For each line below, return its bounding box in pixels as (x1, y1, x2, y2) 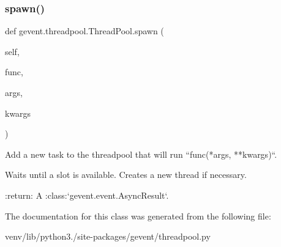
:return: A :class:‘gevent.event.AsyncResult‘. (5, 188, 169, 201)
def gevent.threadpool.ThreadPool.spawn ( (5, 24, 164, 37)
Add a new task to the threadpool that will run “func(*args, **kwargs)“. (5, 147, 277, 160)
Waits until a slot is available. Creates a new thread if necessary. (5, 168, 247, 181)
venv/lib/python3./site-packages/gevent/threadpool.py (5, 230, 211, 243)
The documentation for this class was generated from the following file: (5, 209, 271, 222)
